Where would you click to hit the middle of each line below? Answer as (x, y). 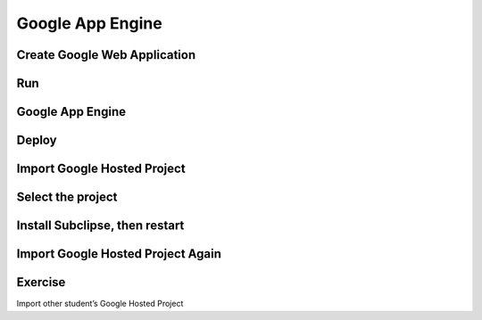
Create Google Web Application (106, 55)
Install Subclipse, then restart (100, 226)
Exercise (41, 282)
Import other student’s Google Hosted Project (100, 304)
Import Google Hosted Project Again (119, 254)
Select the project (67, 197)
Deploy (37, 140)
